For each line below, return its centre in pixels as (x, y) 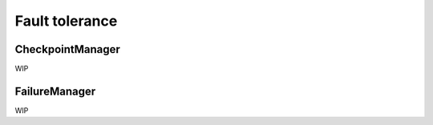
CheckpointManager (67, 49)
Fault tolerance (66, 21)
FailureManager (55, 91)
